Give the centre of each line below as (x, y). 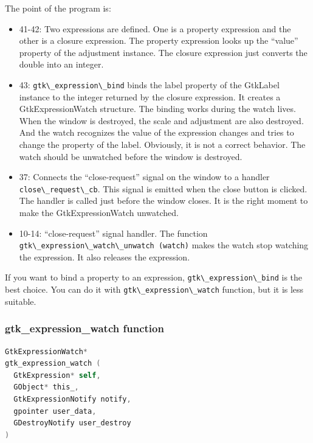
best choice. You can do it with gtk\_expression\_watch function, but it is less (154, 289)
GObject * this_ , (46, 387)
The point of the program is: (58, 8)
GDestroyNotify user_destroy (72, 423)
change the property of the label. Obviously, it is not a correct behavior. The (162, 144)
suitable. (21, 301)
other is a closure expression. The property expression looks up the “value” (159, 40)
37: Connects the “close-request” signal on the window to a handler (144, 177)
